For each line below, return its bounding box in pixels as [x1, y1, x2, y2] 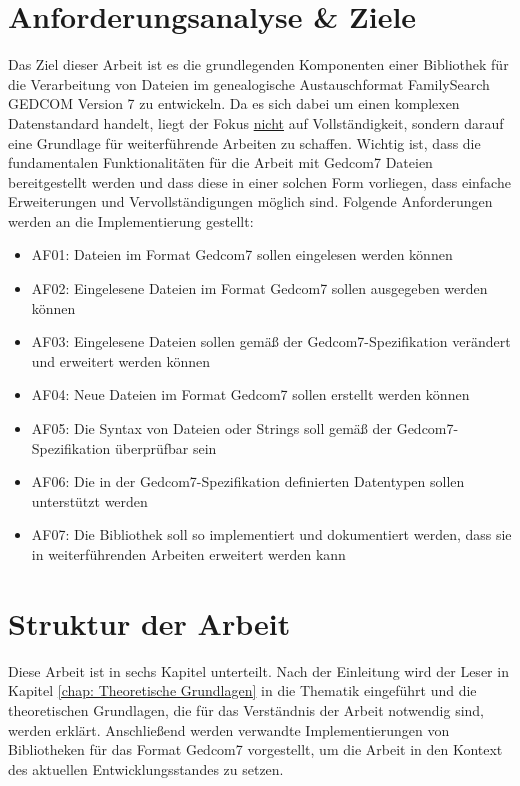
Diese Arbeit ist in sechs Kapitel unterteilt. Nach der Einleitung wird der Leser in [8, 660, 509, 681]
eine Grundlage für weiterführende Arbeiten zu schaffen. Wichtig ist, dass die [8, 132, 481, 153]
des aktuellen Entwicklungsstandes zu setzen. [8, 758, 284, 779]
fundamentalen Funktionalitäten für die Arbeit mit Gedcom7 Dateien [8, 152, 433, 173]
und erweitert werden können [31, 350, 211, 371]
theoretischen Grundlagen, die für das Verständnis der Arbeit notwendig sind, [8, 699, 484, 720]
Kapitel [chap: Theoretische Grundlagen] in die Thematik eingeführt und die [8, 680, 477, 701]
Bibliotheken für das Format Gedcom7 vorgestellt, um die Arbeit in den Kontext [8, 739, 503, 760]
